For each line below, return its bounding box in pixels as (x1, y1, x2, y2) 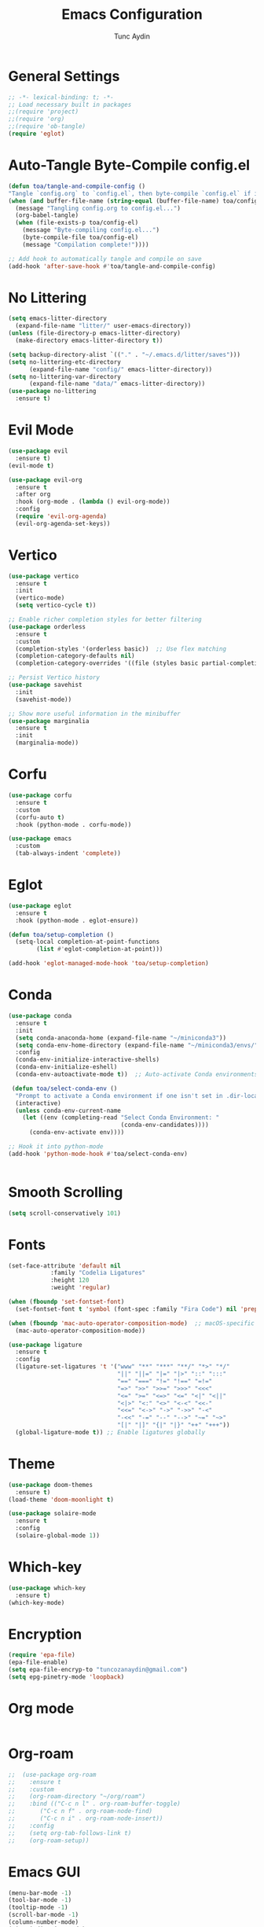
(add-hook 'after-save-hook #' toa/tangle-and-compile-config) (8, 262, 216, 270)
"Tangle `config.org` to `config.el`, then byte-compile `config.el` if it (8, 189, 262, 197)
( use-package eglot (8, 901, 72, 909)
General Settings (8, 67, 120, 85)
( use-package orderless (8, 622, 86, 630)
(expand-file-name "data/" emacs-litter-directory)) (28, 380, 206, 388)
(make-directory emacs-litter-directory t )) (15, 336, 163, 345)
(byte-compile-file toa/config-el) (22, 233, 139, 241)
